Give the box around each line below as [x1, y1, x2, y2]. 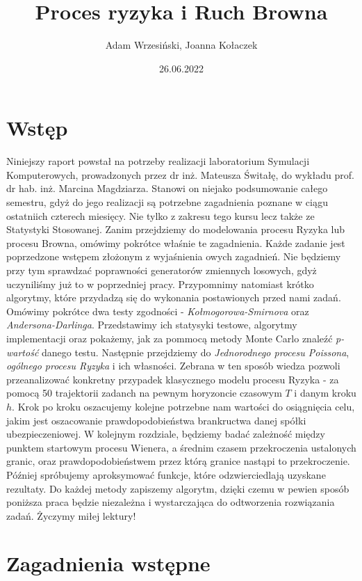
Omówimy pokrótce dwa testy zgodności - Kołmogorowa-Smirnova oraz [6, 303, 309, 318]
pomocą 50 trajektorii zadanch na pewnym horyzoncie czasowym [6, 385, 282, 400]
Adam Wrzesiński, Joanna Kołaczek [105, 38, 258, 52]
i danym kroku [294, 385, 356, 400]
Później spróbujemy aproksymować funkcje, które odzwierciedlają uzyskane [6, 467, 326, 481]
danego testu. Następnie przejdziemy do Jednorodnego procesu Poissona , [41, 344, 349, 359]
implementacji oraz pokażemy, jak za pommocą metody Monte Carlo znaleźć [6, 331, 333, 345]
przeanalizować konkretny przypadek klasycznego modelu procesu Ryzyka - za [6, 372, 339, 386]
